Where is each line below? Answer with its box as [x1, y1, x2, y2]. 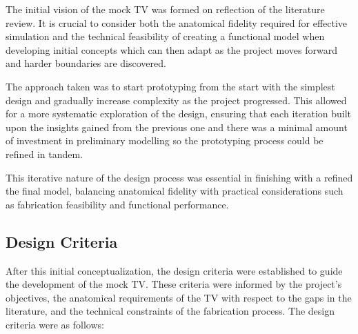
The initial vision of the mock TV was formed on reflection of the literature [6, 2, 325, 16]
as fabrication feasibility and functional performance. [6, 197, 229, 211]
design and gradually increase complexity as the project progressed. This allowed [6, 92, 347, 107]
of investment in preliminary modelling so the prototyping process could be [6, 133, 324, 148]
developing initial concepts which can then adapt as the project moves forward [6, 42, 338, 57]
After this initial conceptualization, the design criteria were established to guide [6, 263, 343, 277]
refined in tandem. [6, 146, 83, 161]
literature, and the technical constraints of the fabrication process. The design [6, 304, 335, 318]
